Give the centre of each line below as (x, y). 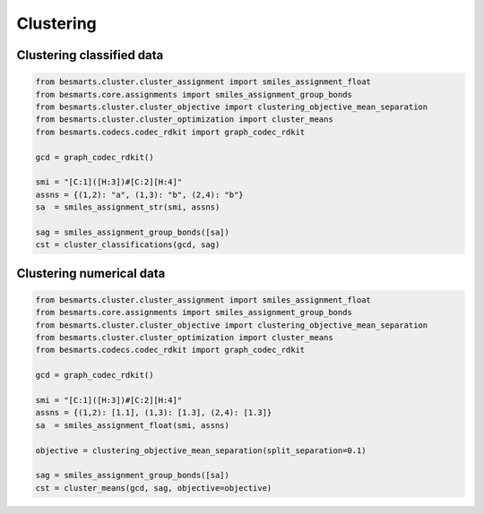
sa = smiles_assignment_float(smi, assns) (133, 425)
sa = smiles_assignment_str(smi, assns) (128, 207)
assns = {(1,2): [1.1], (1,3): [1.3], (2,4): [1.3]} (154, 413)
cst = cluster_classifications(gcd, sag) (128, 245)
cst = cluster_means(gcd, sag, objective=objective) (154, 488)
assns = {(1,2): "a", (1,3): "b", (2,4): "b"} (139, 194)
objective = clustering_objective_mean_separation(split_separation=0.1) (201, 450)
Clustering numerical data (91, 273)
